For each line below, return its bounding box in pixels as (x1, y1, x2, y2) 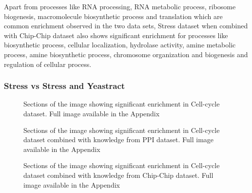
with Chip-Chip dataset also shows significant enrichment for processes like (4, 30, 228, 40)
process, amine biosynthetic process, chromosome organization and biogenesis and (4, 49, 248, 59)
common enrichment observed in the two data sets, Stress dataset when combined (4, 21, 248, 31)
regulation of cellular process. (4, 59, 92, 69)
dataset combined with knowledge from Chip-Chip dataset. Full (23, 170, 213, 180)
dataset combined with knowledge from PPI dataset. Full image (23, 134, 214, 145)
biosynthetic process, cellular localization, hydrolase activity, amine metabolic (4, 40, 236, 50)
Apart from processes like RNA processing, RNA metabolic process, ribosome (4, 1, 236, 11)
